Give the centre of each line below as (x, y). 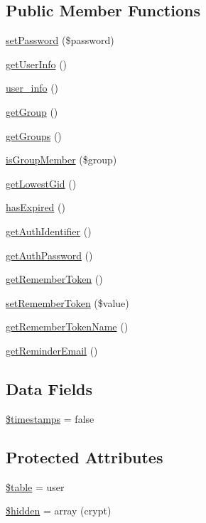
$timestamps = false (50, 418)
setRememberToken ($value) (67, 302)
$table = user (35, 486)
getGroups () (34, 135)
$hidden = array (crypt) (59, 511)
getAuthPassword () (49, 255)
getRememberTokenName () (67, 327)
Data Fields (49, 388)
